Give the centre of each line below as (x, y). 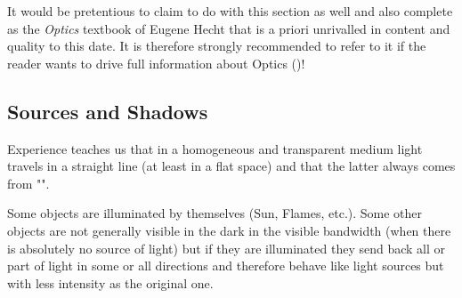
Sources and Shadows (108, 111)
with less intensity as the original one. (110, 282)
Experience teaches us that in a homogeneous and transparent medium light (215, 148)
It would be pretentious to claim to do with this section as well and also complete (230, 11)
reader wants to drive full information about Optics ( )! (156, 63)
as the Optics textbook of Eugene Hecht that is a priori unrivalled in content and (229, 28)
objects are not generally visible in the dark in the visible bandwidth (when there (229, 230)
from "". (28, 183)
